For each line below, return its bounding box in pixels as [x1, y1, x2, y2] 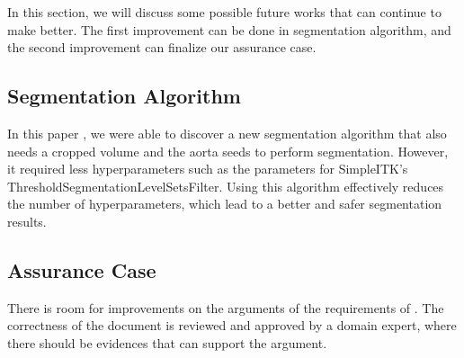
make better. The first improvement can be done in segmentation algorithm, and [7, 20, 451, 39]
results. [7, 211, 47, 230]
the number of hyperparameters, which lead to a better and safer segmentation [7, 194, 442, 213]
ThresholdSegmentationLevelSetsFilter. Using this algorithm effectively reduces [7, 176, 444, 195]
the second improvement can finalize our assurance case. [7, 38, 317, 57]
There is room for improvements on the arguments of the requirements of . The [7, 298, 444, 317]
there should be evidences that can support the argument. [7, 333, 327, 352]
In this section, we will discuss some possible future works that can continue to [7, 3, 442, 21]
